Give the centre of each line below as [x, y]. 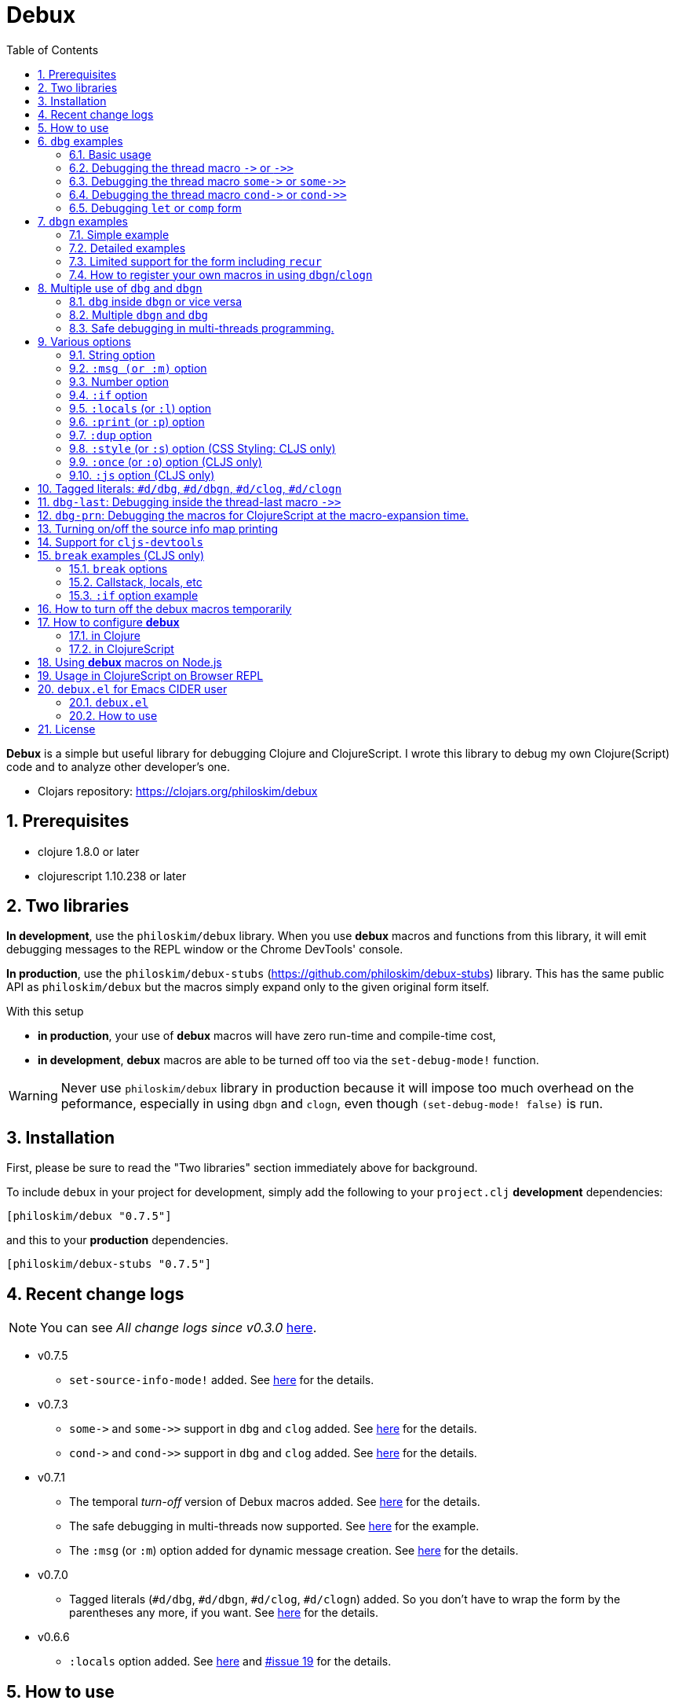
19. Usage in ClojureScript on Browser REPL [151, 675]
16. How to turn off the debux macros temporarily [165, 608]
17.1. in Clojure [105, 635]
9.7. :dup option [111, 435]
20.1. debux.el [109, 702]
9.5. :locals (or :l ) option [140, 408]
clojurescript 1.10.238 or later [112, 876]
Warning [33, 1096]
